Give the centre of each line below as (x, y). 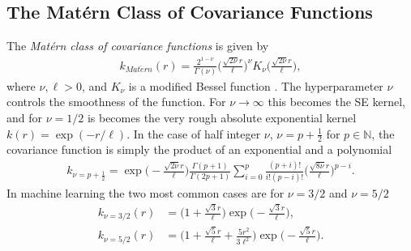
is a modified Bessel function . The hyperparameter (256, 85)
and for (25, 118)
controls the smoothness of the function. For (116, 102)
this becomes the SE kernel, (337, 102)
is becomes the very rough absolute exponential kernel (222, 118)
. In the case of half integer (194, 133)
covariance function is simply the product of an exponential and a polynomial (199, 149)
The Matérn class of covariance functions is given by (138, 46)
